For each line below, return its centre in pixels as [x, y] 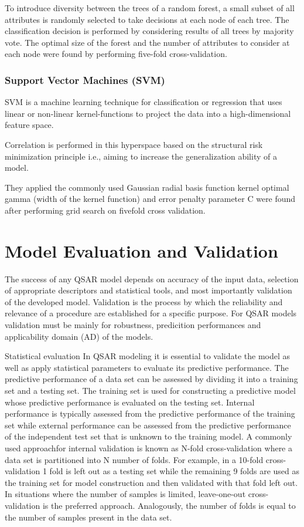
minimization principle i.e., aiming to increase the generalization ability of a [141, 156]
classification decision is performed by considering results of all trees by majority [149, 31]
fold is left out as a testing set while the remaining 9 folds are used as [175, 471]
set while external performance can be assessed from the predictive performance [148, 425]
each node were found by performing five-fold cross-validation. [116, 54]
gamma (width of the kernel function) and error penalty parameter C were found [150, 199]
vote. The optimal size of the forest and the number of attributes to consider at [147, 42]
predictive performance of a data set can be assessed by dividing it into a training [151, 379]
